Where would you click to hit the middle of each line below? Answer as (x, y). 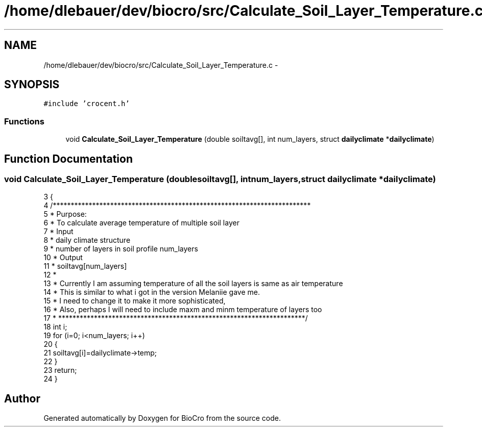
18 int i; (55, 327)
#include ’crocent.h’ (87, 104)
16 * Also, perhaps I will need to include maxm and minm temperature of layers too (183, 310)
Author (22, 398)
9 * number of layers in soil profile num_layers (121, 249)
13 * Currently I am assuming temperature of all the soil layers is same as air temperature (193, 284)
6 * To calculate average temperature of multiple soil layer (141, 223)
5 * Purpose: (65, 214)
